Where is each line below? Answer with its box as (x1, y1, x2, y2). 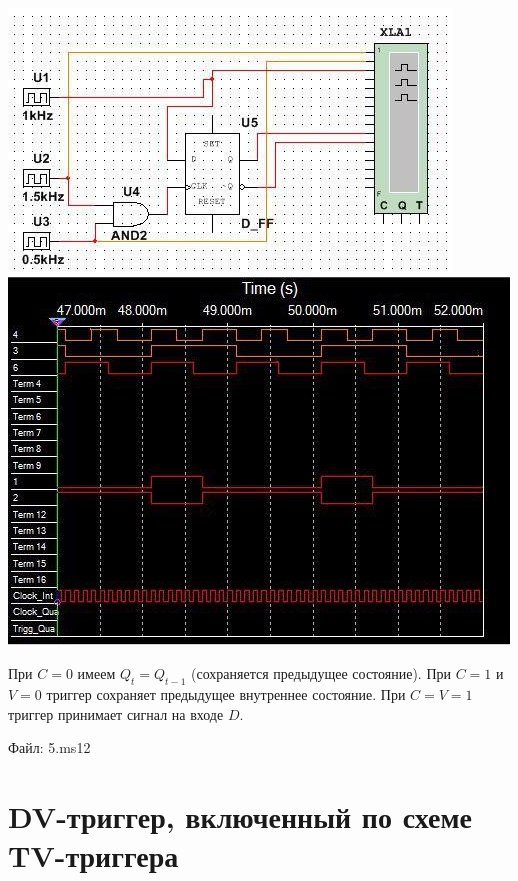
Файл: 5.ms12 (8, 737, 91, 758)
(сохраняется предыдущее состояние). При (191, 663, 452, 684)
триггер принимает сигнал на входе (8, 703, 224, 724)
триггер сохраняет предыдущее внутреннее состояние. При (46, 683, 406, 704)
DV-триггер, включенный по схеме (8, 795, 473, 836)
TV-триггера (8, 835, 179, 876)
